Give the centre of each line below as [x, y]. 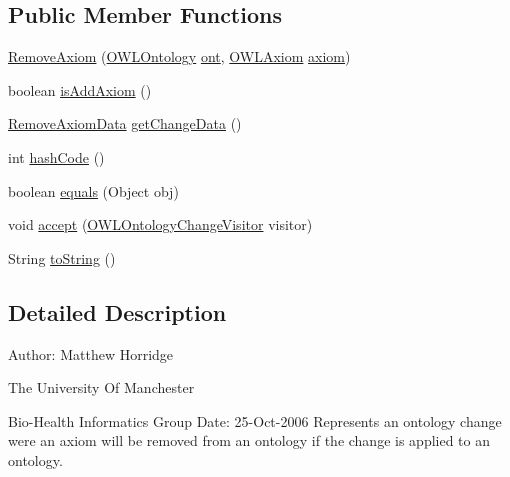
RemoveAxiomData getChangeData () [125, 123]
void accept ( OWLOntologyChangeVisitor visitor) [160, 224]
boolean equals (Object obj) [93, 190]
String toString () [62, 257]
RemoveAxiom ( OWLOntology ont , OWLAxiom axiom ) [179, 56]
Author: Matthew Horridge [91, 353]
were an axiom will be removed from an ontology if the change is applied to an [249, 440]
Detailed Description [117, 311]
